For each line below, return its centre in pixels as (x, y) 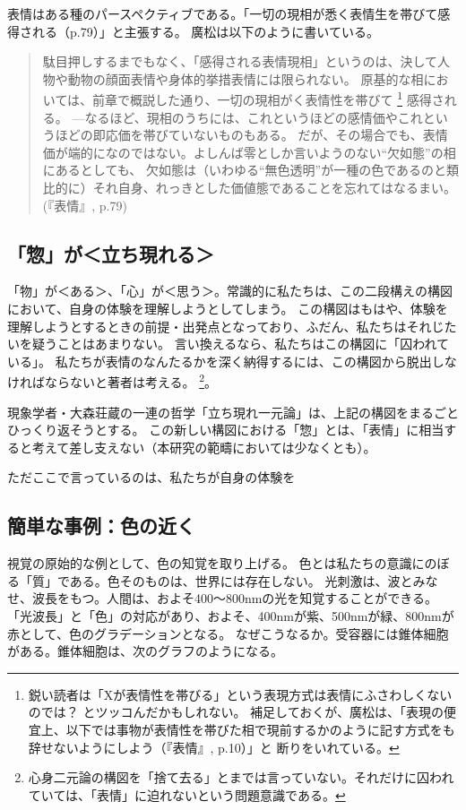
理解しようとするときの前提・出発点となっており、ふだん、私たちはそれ (220, 326)
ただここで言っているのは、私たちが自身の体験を (151, 477)
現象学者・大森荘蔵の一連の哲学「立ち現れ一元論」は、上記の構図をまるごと (233, 412)
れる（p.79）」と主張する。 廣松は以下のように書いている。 (205, 31)
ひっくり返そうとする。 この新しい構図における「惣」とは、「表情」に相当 (226, 430)
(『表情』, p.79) (85, 205)
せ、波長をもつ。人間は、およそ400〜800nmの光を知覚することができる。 (223, 598)
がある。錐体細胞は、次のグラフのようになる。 (145, 651)
